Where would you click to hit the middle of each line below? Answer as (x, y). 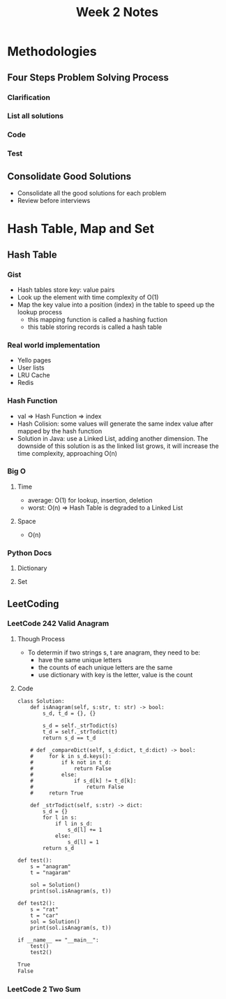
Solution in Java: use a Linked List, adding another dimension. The (113, 438)
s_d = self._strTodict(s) (80, 725)
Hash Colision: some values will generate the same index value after (115, 424)
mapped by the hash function (60, 431)
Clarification (29, 97)
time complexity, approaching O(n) (67, 453)
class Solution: (41, 701)
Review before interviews (54, 201)
